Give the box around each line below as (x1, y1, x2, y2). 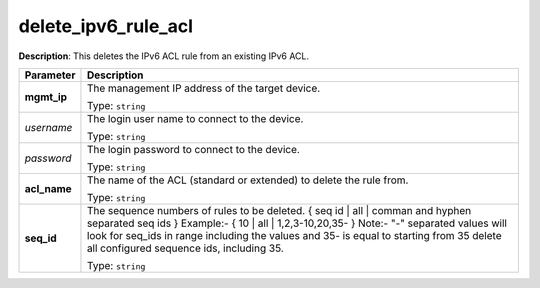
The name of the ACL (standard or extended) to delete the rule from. (86, 173, 409, 187)
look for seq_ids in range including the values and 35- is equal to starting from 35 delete (86, 228, 502, 242)
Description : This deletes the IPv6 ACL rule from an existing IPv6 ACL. (18, 50, 310, 62)
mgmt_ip (24, 90, 68, 104)
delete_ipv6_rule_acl (18, 15, 194, 37)
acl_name (24, 181, 72, 195)
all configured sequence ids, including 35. (86, 241, 284, 255)
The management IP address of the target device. (86, 81, 321, 95)
